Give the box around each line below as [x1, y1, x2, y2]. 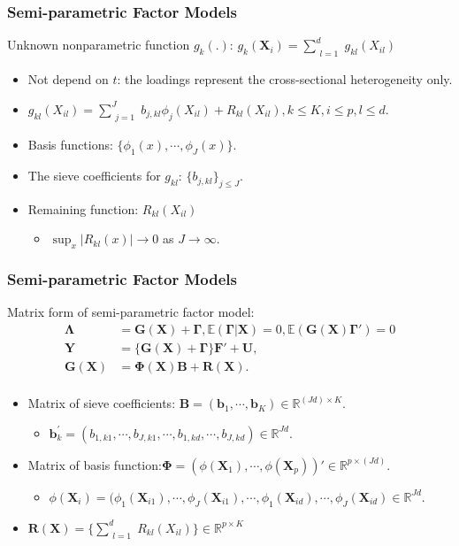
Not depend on [27, 70, 109, 88]
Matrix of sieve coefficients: [27, 394, 176, 412]
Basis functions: [27, 135, 113, 154]
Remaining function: [27, 199, 139, 218]
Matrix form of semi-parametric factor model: [7, 303, 255, 321]
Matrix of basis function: [27, 455, 162, 473]
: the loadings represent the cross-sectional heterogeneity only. [117, 70, 453, 88]
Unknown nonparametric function [7, 35, 190, 54]
